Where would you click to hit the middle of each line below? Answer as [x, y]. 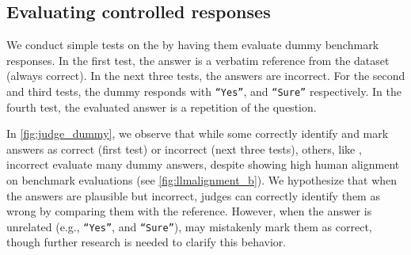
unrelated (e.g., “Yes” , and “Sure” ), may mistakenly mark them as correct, [189, 226]
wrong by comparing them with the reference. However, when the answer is [189, 211]
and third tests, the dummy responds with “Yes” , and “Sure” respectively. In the [204, 91]
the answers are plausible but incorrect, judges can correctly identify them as [193, 195]
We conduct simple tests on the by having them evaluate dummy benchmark [193, 45]
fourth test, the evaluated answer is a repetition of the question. [162, 107]
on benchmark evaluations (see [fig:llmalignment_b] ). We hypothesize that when [202, 180]
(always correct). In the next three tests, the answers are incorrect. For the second [206, 76]
